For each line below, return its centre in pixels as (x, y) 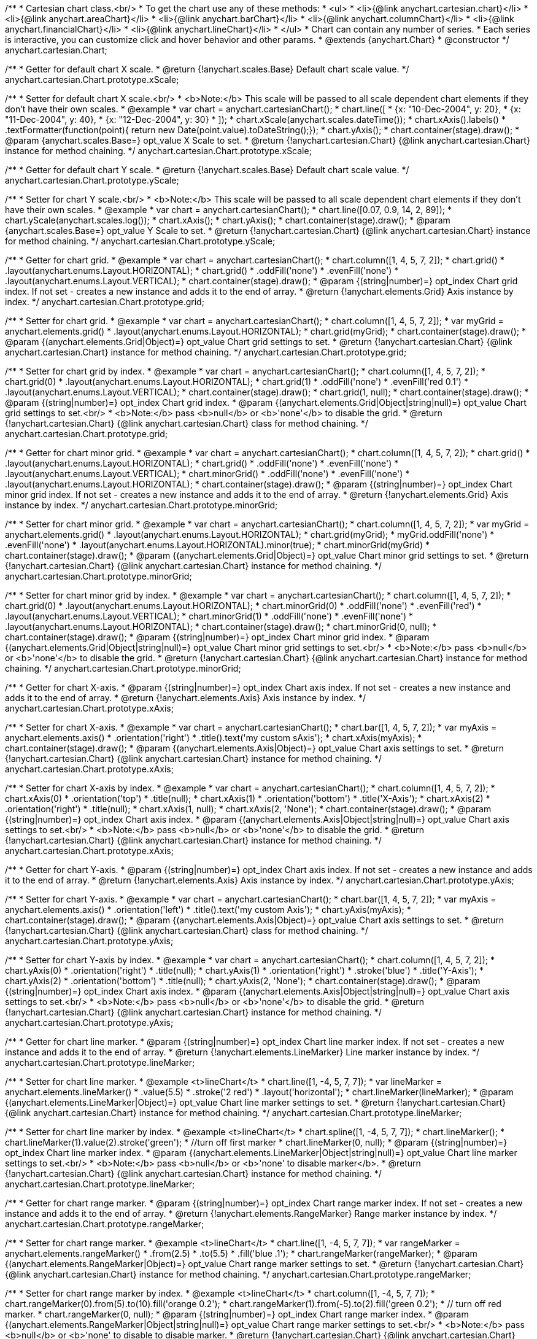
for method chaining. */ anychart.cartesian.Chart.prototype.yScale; (140, 241)
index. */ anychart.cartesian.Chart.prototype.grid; (105, 302)
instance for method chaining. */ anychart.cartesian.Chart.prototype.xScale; (158, 151)
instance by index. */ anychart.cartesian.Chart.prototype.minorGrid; (141, 505)
